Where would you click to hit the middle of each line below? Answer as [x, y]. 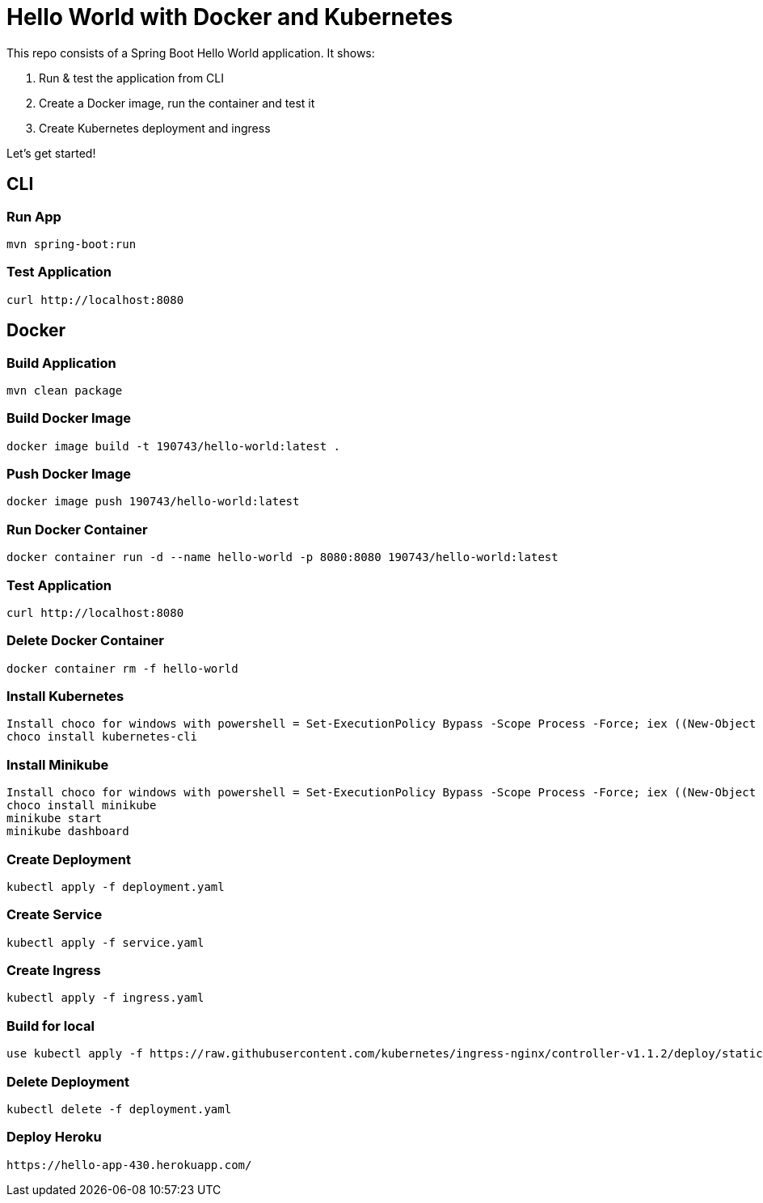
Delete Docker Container [85, 641]
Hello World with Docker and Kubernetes [230, 17]
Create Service [55, 915]
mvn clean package [65, 390]
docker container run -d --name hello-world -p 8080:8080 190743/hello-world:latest [282, 557]
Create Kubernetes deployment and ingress [155, 128]
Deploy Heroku [54, 1137]
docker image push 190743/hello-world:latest [153, 502]
